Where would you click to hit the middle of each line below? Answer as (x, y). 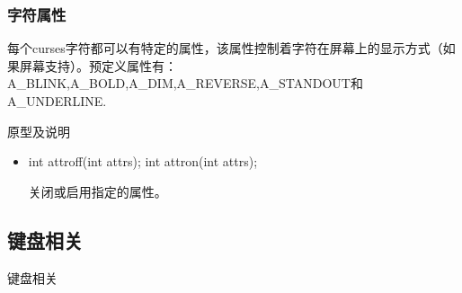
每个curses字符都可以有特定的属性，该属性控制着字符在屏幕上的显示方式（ (225, 48)
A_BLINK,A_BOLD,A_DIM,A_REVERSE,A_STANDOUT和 (185, 83)
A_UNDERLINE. (57, 101)
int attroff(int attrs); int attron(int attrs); (143, 161)
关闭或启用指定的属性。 (98, 191)
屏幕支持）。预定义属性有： (98, 65)
